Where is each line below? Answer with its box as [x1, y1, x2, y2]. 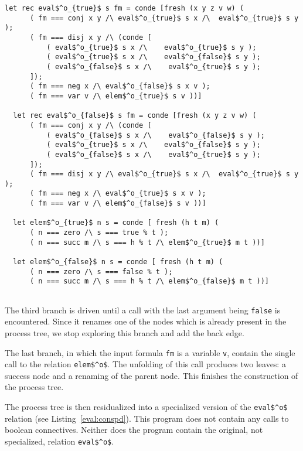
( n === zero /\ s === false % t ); [29, 267, 173, 276]
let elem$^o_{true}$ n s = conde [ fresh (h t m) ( [13, 218, 219, 227]
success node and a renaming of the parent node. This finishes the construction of [5, 369, 298, 381]
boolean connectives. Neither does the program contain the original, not [5, 423, 263, 436]
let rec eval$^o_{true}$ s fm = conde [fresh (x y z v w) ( [5, 4, 244, 12]
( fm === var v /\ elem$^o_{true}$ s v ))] [29, 91, 202, 100]
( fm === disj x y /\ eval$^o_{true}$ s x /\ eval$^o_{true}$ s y [29, 170, 299, 179]
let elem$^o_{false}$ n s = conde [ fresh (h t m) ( [13, 258, 223, 266]
